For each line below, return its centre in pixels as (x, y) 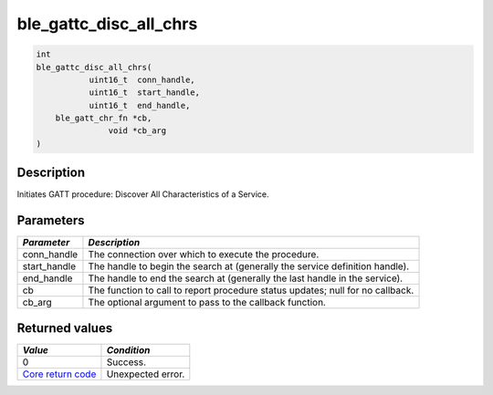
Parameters (51, 220)
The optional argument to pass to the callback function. (207, 303)
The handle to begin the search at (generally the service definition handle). (249, 266)
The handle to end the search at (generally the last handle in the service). (246, 278)
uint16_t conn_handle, (142, 79)
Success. (126, 362)
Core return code (59, 374)
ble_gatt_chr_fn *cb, (104, 118)
